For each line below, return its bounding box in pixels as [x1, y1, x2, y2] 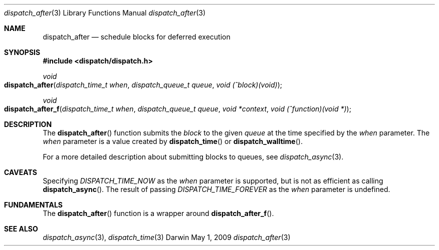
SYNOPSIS [4, 48, 41, 56]
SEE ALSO [4, 224, 38, 233]
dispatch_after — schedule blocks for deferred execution [43, 32, 231, 41]
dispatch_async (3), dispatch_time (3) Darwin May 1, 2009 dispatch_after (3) [43, 233, 291, 241]
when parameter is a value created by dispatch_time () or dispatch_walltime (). [43, 137, 303, 145]
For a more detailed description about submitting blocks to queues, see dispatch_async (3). [43, 152, 344, 161]
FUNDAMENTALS [4, 200, 63, 209]
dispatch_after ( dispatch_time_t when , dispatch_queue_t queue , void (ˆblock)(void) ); [4, 80, 282, 89]
